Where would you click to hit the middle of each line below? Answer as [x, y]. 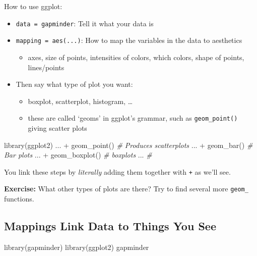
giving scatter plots [57, 127]
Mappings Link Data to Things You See [110, 226]
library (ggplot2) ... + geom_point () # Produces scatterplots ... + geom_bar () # [128, 145]
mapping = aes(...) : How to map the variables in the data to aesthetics [129, 40]
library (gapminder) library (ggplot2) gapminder [77, 247]
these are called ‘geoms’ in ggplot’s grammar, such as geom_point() [133, 118]
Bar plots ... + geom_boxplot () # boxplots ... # [78, 155]
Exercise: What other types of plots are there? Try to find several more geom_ [126, 189]
